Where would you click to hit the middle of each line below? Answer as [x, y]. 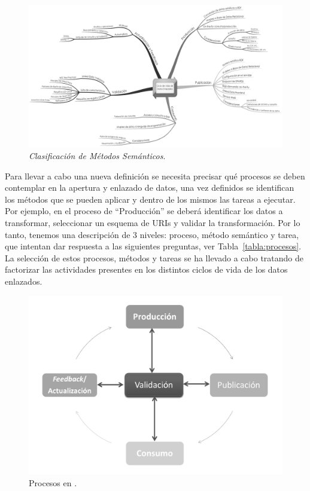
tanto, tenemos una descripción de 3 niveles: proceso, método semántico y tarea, [152, 234]
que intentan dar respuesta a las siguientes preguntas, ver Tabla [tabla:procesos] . [153, 246]
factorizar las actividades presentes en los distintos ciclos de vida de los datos [146, 269]
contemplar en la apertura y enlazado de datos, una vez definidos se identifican [150, 187]
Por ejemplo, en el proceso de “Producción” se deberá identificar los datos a [144, 211]
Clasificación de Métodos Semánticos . [97, 156]
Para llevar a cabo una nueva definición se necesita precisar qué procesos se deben [155, 176]
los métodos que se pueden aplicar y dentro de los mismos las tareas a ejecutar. [150, 199]
